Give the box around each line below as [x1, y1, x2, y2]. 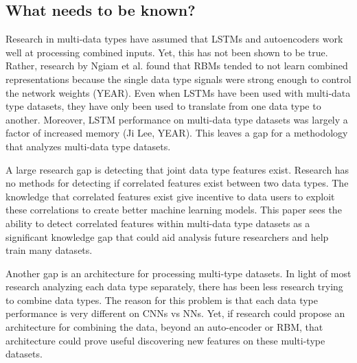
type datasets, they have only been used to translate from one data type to [5, 99, 321, 113]
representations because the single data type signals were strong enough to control [5, 71, 352, 86]
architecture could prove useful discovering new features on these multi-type [5, 333, 325, 347]
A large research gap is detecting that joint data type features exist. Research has [5, 162, 349, 176]
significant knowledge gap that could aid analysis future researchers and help [5, 229, 329, 244]
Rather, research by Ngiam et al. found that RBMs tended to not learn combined [5, 58, 348, 73]
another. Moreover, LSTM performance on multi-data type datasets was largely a [5, 112, 348, 126]
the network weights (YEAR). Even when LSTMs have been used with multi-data [5, 85, 351, 99]
